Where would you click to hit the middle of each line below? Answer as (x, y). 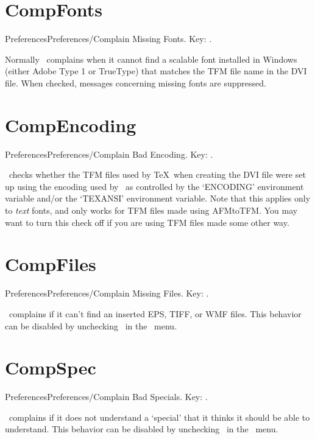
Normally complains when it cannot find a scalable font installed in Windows (151, 59)
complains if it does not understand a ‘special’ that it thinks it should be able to (159, 417)
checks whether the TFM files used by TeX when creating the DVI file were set (157, 174)
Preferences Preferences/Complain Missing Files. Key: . (107, 293)
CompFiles (51, 264)
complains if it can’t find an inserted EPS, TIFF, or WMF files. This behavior (155, 313)
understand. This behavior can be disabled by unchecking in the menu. (142, 429)
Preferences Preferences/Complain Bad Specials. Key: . (106, 397)
